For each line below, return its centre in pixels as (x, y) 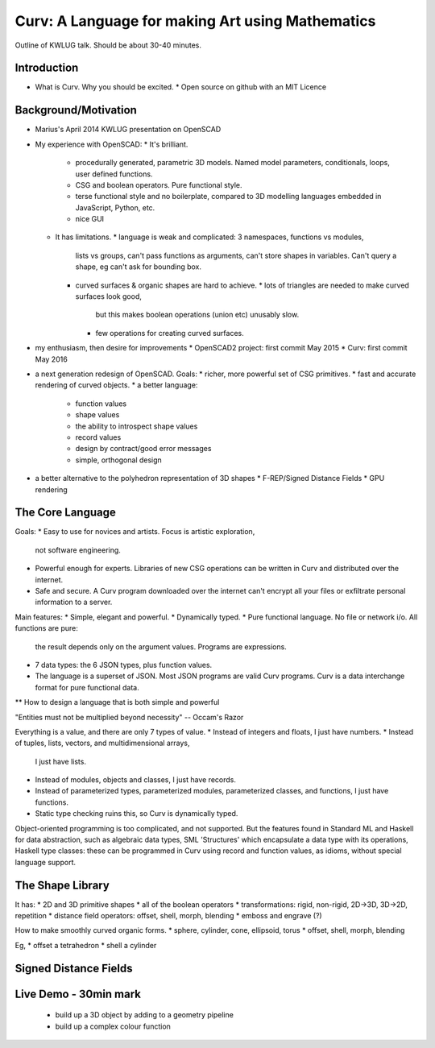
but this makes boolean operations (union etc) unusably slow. (197, 315)
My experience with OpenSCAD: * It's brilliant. (112, 144)
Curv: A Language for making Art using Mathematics (195, 21)
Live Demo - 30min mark (78, 994)
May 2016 (51, 359)
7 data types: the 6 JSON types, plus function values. (124, 665)
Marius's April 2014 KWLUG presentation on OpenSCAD (128, 130)
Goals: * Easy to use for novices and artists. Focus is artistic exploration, (135, 532)
